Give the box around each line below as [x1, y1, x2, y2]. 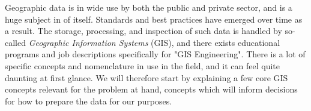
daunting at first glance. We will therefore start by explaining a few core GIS [5, 71, 288, 84]
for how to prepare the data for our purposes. [5, 94, 172, 107]
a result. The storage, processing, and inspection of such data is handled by [5, 24, 282, 37]
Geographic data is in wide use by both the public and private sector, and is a [5, 1, 292, 13]
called [5, 36, 26, 48]
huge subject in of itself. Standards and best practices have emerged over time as [5, 13, 303, 25]
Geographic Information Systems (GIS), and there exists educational [28, 36, 280, 48]
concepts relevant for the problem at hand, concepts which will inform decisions [5, 83, 298, 95]
